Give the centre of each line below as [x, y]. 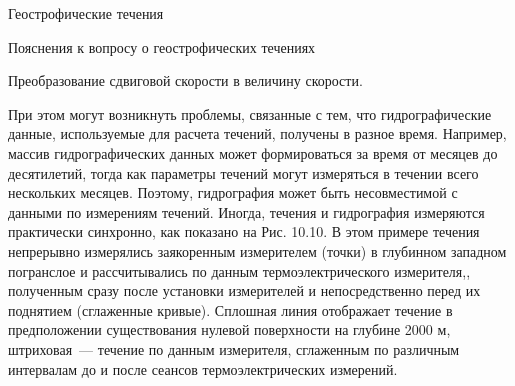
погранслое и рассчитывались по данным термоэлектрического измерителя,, [239, 270]
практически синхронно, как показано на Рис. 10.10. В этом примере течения [244, 231]
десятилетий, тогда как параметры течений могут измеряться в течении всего [243, 172]
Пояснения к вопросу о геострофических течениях [162, 46]
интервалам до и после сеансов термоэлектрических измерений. [203, 368]
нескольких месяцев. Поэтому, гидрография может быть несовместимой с [233, 192]
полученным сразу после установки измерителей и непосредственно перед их [244, 290]
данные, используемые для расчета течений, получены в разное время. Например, [257, 133]
